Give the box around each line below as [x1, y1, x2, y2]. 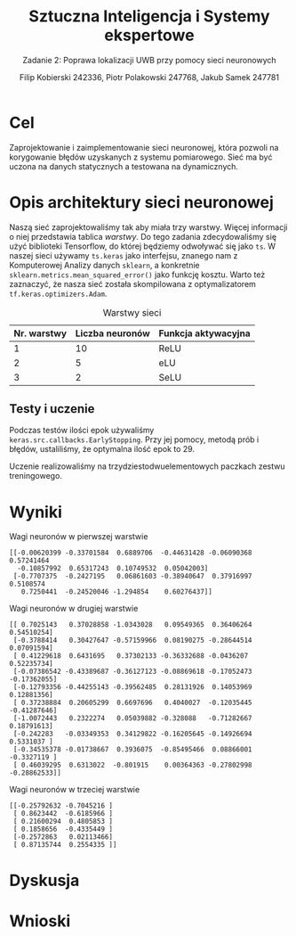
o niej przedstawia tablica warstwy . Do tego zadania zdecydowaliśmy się [9, 231, 277, 242]
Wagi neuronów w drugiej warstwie [9, 603, 139, 614]
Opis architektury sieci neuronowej [9, 192, 274, 212]
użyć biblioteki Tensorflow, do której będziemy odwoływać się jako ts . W [9, 241, 276, 251]
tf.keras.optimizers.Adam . [9, 288, 108, 299]
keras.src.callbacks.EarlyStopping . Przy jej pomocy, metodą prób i [9, 434, 260, 445]
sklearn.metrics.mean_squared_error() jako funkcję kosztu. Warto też [9, 269, 266, 280]
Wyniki [9, 502, 62, 522]
